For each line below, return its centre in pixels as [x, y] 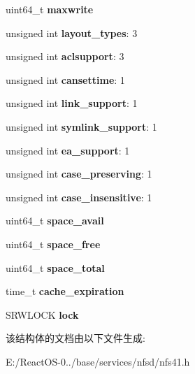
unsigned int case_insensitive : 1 [79, 197]
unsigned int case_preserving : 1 [79, 174]
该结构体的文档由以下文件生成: [75, 338]
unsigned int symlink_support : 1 [81, 126]
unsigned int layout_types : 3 [72, 33]
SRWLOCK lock [42, 314]
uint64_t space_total [55, 267]
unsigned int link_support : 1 [72, 103]
